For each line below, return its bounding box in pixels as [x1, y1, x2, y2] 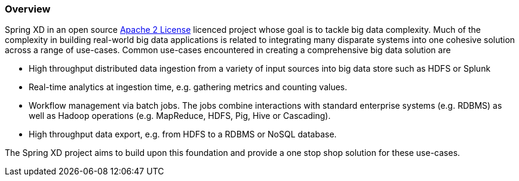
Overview [5, 3, 51, 15]
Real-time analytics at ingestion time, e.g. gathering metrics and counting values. [29, 82, 348, 93]
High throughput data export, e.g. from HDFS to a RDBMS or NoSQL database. [29, 129, 337, 140]
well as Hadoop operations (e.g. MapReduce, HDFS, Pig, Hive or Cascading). [29, 111, 331, 121]
